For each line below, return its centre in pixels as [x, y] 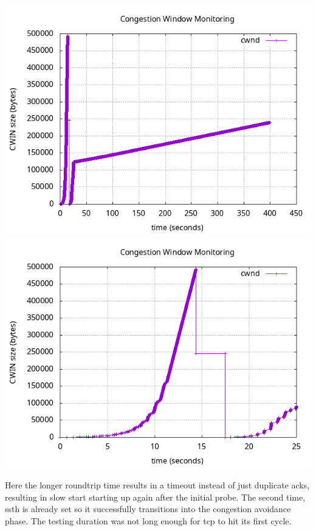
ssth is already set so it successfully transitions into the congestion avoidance [148, 509]
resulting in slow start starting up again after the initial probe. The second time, [155, 497]
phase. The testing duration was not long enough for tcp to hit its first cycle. [148, 520]
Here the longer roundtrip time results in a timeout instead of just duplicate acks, [157, 485]
